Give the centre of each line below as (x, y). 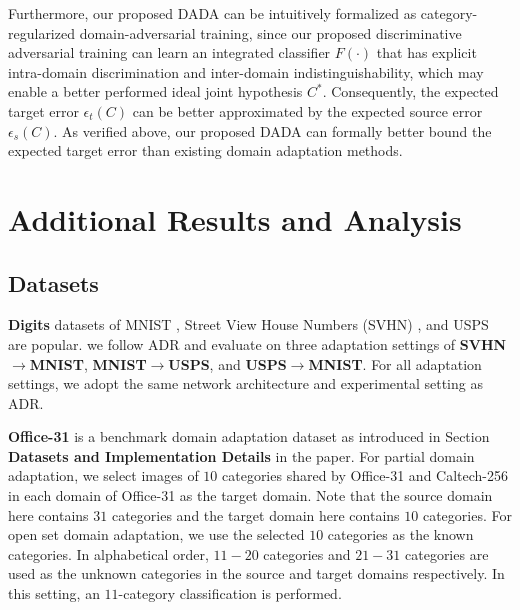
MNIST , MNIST (88, 363)
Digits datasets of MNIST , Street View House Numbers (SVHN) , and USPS (248, 324)
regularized (41, 32)
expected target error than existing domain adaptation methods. (205, 150)
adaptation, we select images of (103, 475)
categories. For (467, 514)
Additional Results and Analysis (235, 218)
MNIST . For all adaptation (395, 363)
